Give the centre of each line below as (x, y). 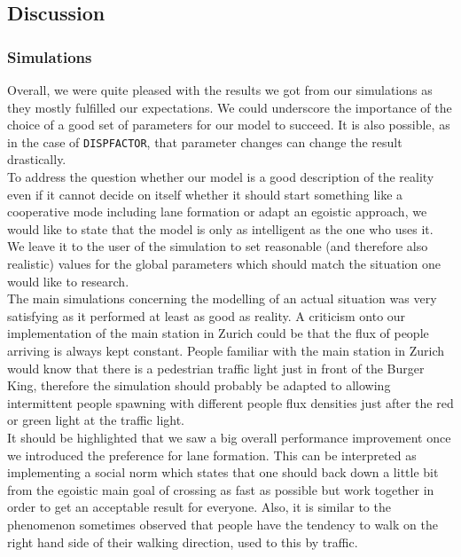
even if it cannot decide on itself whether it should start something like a (205, 194)
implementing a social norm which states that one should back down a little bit (223, 472)
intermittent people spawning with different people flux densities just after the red (230, 402)
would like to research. (68, 281)
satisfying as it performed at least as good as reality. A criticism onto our (207, 315)
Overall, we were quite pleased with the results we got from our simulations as (220, 90)
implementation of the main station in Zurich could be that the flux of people (218, 333)
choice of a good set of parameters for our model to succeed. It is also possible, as (229, 125)
